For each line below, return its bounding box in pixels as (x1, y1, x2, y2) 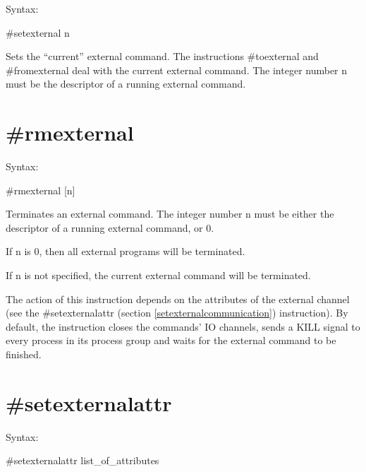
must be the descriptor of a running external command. (6, 76, 246, 91)
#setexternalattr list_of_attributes (6, 453, 159, 468)
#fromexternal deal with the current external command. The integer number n (6, 62, 348, 77)
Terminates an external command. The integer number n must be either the (6, 206, 334, 221)
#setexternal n (6, 25, 70, 40)
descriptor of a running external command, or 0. (6, 220, 214, 235)
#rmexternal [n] (6, 182, 75, 197)
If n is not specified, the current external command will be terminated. (6, 268, 311, 283)
